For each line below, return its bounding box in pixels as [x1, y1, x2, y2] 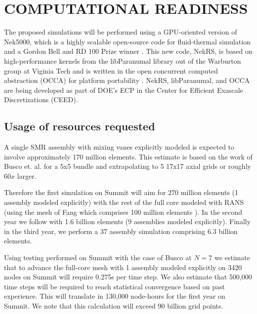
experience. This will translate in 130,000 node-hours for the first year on [4, 291, 225, 301]
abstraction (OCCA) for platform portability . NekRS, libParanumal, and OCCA [4, 75, 250, 85]
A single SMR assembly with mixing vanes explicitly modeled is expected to [4, 142, 235, 152]
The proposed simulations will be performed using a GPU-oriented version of [4, 27, 237, 37]
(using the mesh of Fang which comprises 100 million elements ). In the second [4, 206, 243, 217]
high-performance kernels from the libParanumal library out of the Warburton [4, 55, 241, 66]
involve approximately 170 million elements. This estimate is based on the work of [4, 151, 253, 161]
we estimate [214, 252, 250, 263]
